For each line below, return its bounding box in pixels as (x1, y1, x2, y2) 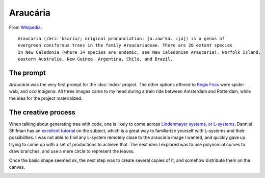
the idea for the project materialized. (9, 95, 83, 101)
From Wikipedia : (9, 24, 42, 30)
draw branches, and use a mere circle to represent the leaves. (9, 148, 135, 154)
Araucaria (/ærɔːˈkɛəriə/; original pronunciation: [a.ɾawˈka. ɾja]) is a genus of (18, 36, 225, 41)
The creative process (9, 108, 76, 116)
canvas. (9, 164, 26, 170)
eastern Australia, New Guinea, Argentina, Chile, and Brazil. (18, 56, 173, 62)
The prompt (9, 68, 46, 77)
